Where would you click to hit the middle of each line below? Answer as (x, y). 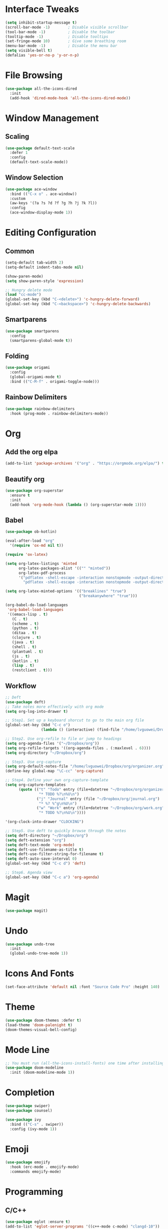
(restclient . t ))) (32, 670)
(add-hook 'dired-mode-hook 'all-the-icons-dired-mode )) (70, 98)
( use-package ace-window (31, 189)
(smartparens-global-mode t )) (41, 340)
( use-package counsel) (29, 1110)
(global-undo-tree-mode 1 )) (39, 953)
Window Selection (34, 178)
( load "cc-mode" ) (23, 295)
